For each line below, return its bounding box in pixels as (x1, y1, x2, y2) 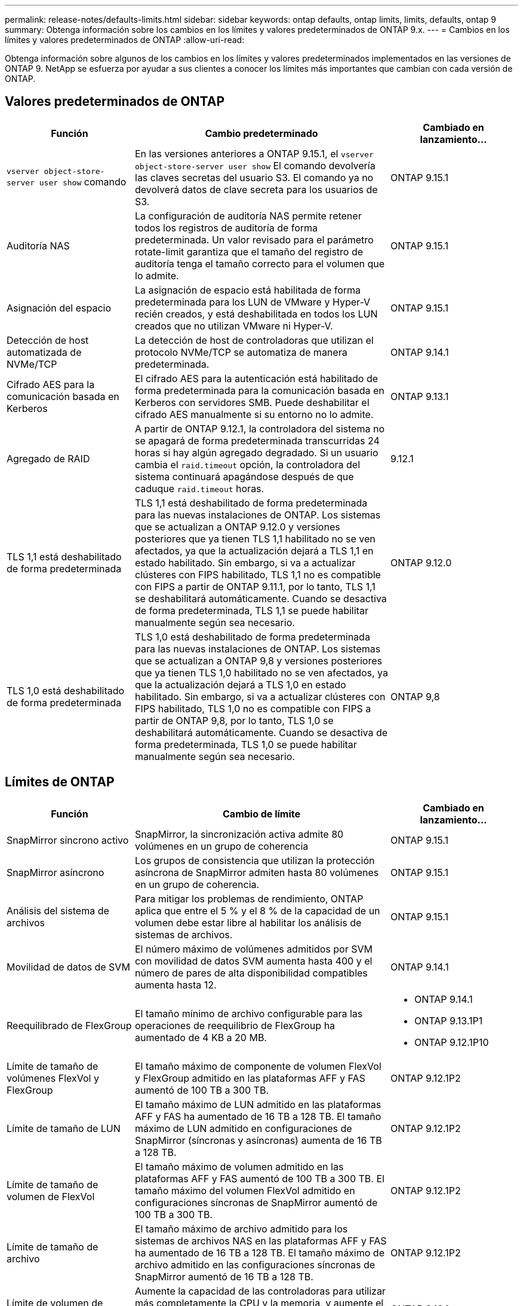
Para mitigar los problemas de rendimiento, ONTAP (135, 892, 364, 905)
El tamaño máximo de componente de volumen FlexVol (135, 1060, 382, 1072)
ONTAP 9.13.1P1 (414, 1014, 483, 1027)
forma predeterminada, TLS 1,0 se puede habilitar (135, 738, 357, 750)
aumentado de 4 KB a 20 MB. (135, 1031, 267, 1043)
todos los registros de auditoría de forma (135, 221, 318, 234)
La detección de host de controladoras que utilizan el (135, 334, 374, 346)
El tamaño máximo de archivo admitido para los (135, 1222, 348, 1235)
